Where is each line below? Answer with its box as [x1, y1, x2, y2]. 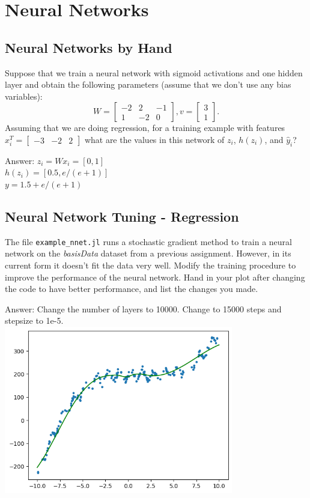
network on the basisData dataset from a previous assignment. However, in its [5, 247, 291, 260]
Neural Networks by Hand [5, 38, 172, 56]
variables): [5, 90, 43, 102]
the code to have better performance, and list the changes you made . [5, 282, 258, 295]
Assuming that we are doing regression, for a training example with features [5, 121, 285, 134]
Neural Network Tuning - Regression [5, 207, 239, 225]
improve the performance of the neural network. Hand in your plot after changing [5, 270, 305, 283]
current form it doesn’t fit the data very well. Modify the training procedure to [5, 258, 296, 271]
